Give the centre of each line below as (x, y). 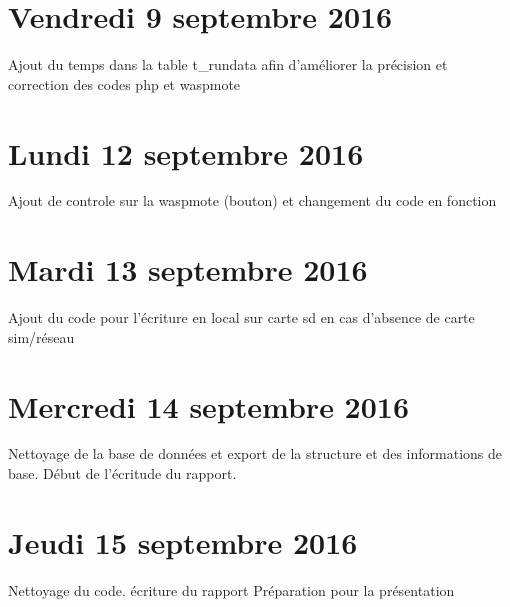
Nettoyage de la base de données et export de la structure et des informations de (255, 453)
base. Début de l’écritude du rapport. (122, 473)
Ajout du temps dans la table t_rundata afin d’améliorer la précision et (228, 64)
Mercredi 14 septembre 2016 (209, 405)
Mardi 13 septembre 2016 (188, 269)
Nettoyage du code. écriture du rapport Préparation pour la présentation (231, 589)
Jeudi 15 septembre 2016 (183, 541)
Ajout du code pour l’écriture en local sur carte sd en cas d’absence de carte (241, 317)
